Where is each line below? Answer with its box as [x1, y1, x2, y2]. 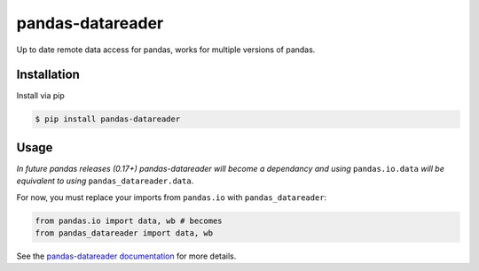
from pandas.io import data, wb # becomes [35, 215, 223, 226]
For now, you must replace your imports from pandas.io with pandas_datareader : [16, 191, 327, 203]
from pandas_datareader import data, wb [35, 228, 213, 238]
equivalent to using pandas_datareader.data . [16, 175, 194, 186]
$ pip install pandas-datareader [35, 114, 181, 124]
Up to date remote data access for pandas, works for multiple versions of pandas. [16, 44, 316, 55]
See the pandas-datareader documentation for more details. [16, 251, 237, 261]
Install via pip [16, 90, 66, 101]
